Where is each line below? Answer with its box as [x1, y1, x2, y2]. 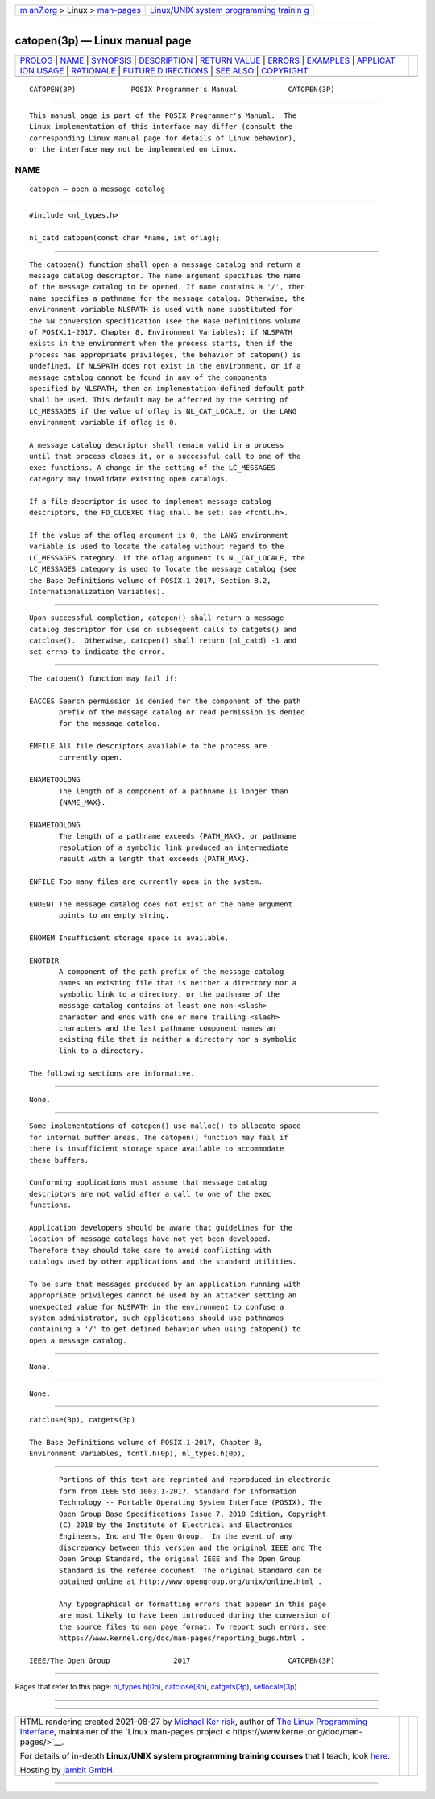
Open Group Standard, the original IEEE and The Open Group [59, 1555, 301, 1564]
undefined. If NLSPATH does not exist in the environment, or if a [29, 361, 301, 371]
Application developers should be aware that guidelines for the [29, 1222, 293, 1232]
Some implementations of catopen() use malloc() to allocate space [29, 1122, 301, 1131]
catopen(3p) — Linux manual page [14, 34, 192, 48]
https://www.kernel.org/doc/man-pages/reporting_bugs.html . [59, 1633, 305, 1643]
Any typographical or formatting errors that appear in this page [59, 1599, 327, 1609]
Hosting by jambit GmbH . [19, 1764, 116, 1776]
